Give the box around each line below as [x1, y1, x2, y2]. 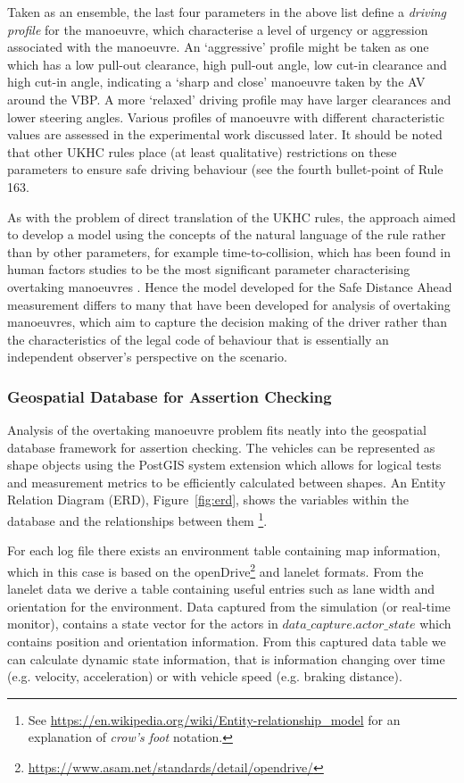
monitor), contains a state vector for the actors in [7, 614, 278, 633]
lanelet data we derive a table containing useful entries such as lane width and [7, 579, 435, 598]
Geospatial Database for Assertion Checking [7, 385, 332, 407]
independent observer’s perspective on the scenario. [7, 347, 287, 366]
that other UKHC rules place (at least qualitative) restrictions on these [7, 142, 397, 161]
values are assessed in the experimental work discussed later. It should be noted [7, 125, 443, 144]
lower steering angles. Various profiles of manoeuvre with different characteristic [7, 107, 444, 126]
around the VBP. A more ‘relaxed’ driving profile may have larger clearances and [7, 89, 452, 108]
